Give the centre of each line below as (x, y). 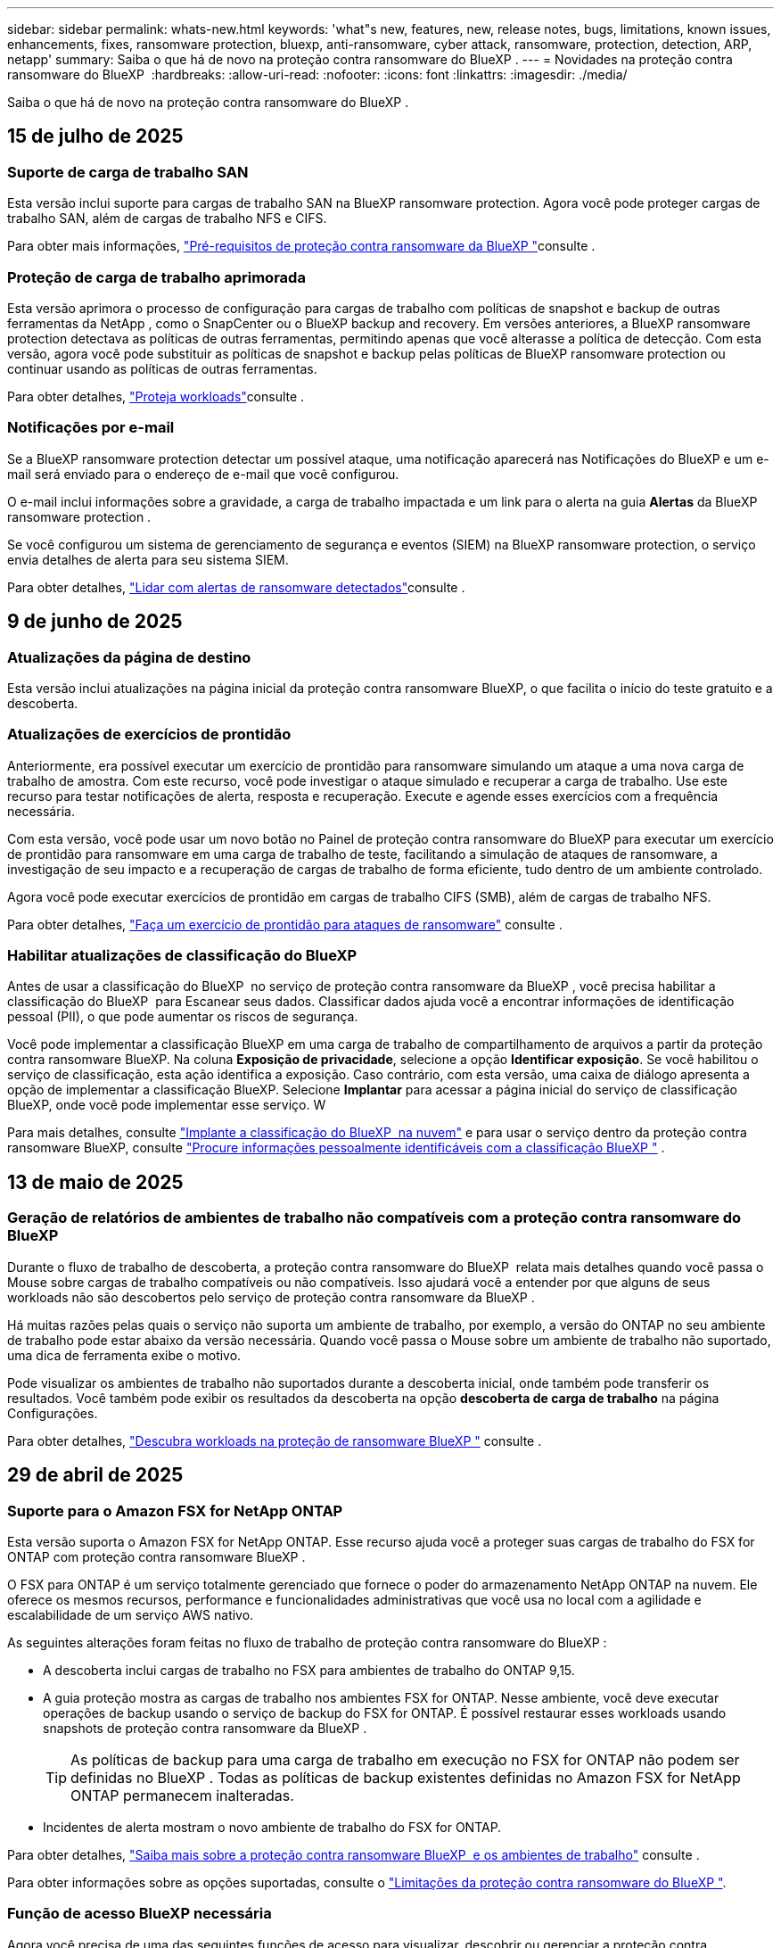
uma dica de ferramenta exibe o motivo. (124, 1355)
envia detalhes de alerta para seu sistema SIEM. (148, 559)
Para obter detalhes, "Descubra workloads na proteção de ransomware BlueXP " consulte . (275, 1440)
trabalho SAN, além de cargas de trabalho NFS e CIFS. (167, 219)
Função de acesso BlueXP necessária (140, 1914)
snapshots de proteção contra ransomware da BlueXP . (205, 1728)
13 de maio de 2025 (95, 1182)
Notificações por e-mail (91, 428)
